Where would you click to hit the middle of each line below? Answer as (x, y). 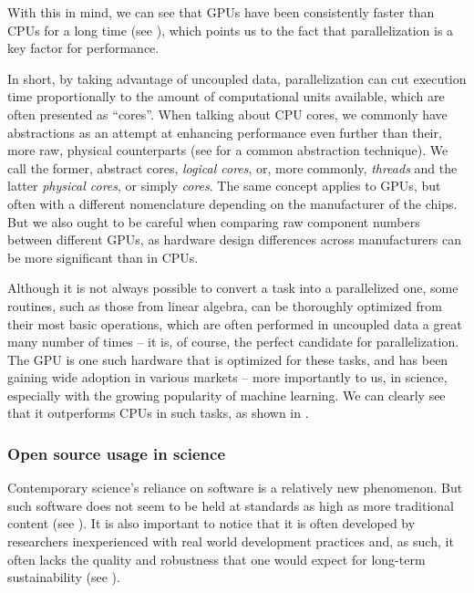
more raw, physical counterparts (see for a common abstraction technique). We (228, 150)
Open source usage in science (117, 453)
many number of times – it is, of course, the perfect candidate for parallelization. (233, 342)
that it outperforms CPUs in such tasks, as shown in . (158, 413)
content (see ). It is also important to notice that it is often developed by (211, 523)
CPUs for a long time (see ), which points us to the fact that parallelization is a (231, 30)
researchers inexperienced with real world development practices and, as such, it (231, 541)
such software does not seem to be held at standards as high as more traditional (231, 505)
